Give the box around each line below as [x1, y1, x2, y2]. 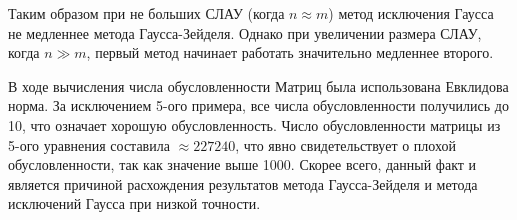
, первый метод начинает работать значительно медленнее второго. [86, 42, 494, 63]
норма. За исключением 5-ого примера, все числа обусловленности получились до [8, 95, 509, 116]
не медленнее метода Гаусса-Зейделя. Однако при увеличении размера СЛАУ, [8, 22, 482, 43]
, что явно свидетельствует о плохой [235, 134, 456, 155]
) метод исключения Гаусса [328, 3, 494, 23]
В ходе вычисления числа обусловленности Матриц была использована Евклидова [8, 75, 509, 96]
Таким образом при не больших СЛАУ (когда [8, 3, 285, 23]
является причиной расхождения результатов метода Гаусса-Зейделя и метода [8, 173, 478, 194]
